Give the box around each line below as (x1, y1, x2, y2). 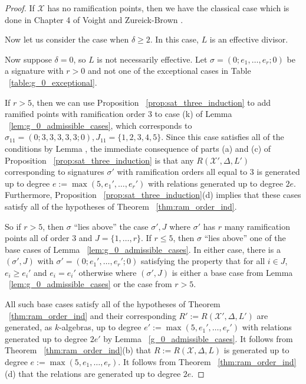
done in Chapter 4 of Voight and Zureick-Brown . (5, 13, 183, 25)
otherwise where (78, 266, 137, 278)
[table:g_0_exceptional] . (9, 76, 97, 88)
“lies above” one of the (204, 232, 286, 244)
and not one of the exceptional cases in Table (87, 64, 251, 77)
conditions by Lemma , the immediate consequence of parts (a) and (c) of (5, 142, 271, 154)
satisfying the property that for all (140, 255, 265, 267)
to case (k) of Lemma (154, 108, 232, 120)
